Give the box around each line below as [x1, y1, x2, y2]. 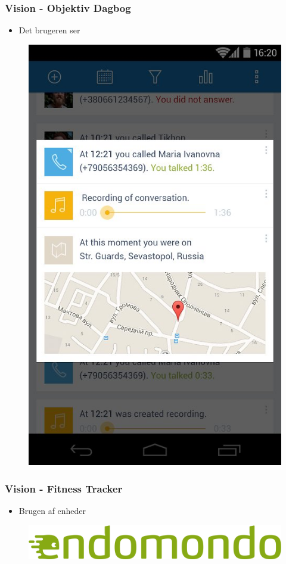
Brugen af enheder [18, 504, 86, 517]
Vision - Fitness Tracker [5, 481, 123, 496]
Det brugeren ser [18, 24, 80, 36]
